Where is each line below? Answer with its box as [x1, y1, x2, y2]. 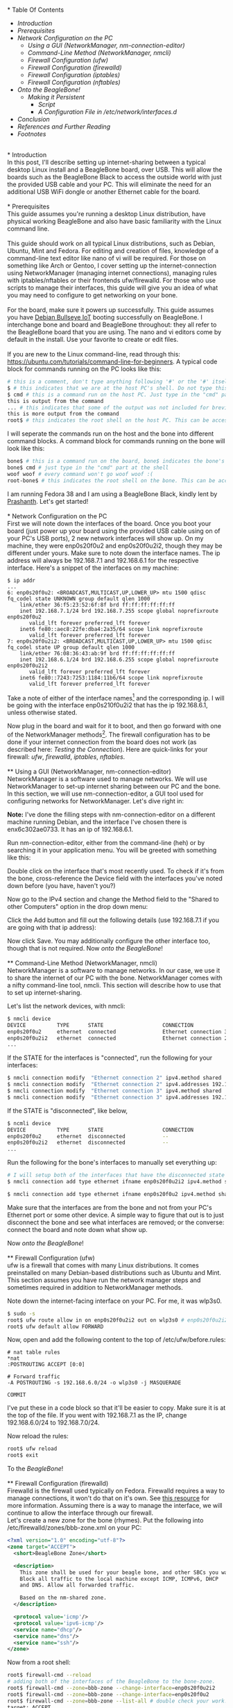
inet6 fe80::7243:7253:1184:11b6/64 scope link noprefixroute [19, 674, 203, 681]
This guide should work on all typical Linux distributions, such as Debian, [7, 239, 216, 247]
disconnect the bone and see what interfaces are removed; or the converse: [7, 1218, 225, 1226]
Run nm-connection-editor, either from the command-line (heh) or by [7, 838, 205, 846]
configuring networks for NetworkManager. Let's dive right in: [7, 796, 184, 805]
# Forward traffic [7, 1373, 60, 1381]
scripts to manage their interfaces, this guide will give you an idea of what [7, 284, 218, 292]
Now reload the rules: [7, 1432, 69, 1440]
